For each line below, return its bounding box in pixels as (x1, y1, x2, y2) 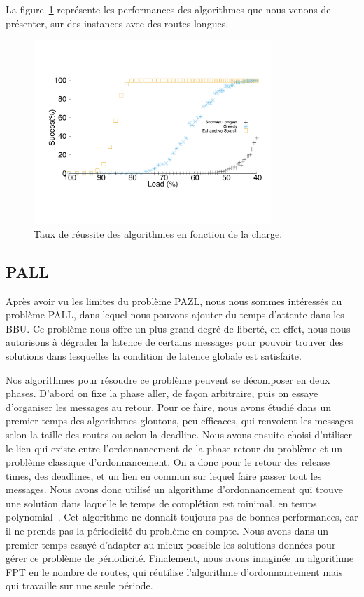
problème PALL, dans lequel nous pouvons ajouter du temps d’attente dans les (6, 307, 344, 322)
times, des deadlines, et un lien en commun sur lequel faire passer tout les (6, 468, 322, 483)
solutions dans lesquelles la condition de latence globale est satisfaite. (6, 348, 302, 363)
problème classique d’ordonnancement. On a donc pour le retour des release (6, 455, 330, 469)
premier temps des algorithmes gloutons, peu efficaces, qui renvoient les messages (6, 413, 353, 428)
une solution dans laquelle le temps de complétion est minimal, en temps (6, 495, 317, 510)
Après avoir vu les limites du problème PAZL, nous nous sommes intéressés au (6, 293, 342, 308)
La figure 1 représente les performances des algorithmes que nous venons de (6, 2, 331, 16)
